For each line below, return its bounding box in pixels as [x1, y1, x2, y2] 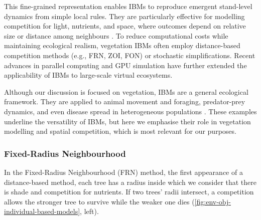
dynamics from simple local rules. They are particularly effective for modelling [4, 11, 245, 21]
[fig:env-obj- [194, 196, 231, 206]
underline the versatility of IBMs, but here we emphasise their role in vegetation [4, 116, 251, 126]
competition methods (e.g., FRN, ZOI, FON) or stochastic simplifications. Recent [4, 50, 255, 60]
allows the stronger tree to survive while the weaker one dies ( [4, 196, 195, 206]
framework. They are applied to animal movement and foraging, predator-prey [4, 96, 245, 107]
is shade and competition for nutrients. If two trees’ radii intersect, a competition [4, 186, 254, 197]
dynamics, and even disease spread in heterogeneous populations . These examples [4, 106, 257, 116]
